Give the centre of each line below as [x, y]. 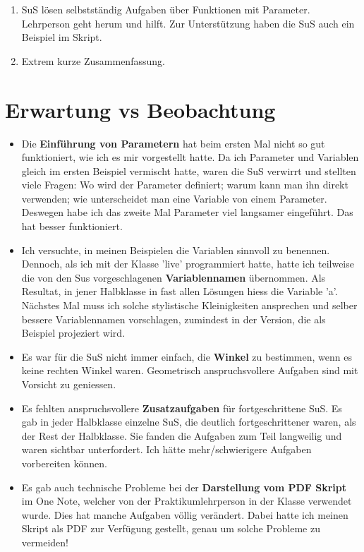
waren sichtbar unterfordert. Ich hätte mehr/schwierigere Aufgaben [166, 449]
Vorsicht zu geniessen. [69, 384]
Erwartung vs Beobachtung [140, 109]
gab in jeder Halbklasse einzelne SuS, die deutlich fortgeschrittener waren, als [189, 422]
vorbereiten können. [64, 463]
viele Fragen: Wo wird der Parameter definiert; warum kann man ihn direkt [185, 185]
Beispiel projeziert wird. [73, 333]
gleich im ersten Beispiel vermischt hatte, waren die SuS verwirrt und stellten [189, 170]
